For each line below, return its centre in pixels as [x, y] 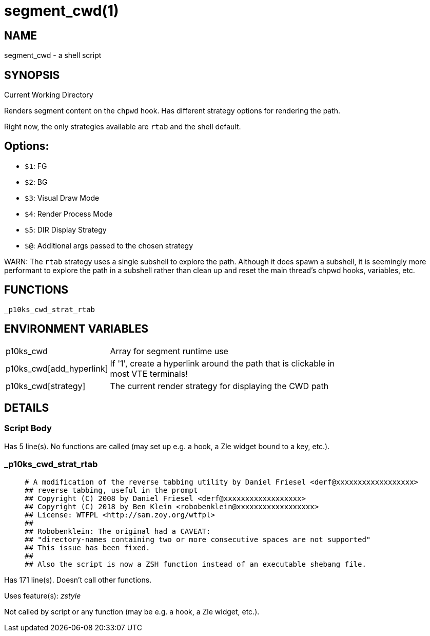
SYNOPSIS [32, 75]
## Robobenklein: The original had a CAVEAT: [118, 531]
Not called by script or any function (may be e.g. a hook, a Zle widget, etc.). [132, 611]
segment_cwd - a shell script [53, 55]
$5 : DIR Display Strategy [66, 229]
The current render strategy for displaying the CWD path [219, 386]
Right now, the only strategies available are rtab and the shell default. [123, 127]
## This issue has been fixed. [87, 547]
